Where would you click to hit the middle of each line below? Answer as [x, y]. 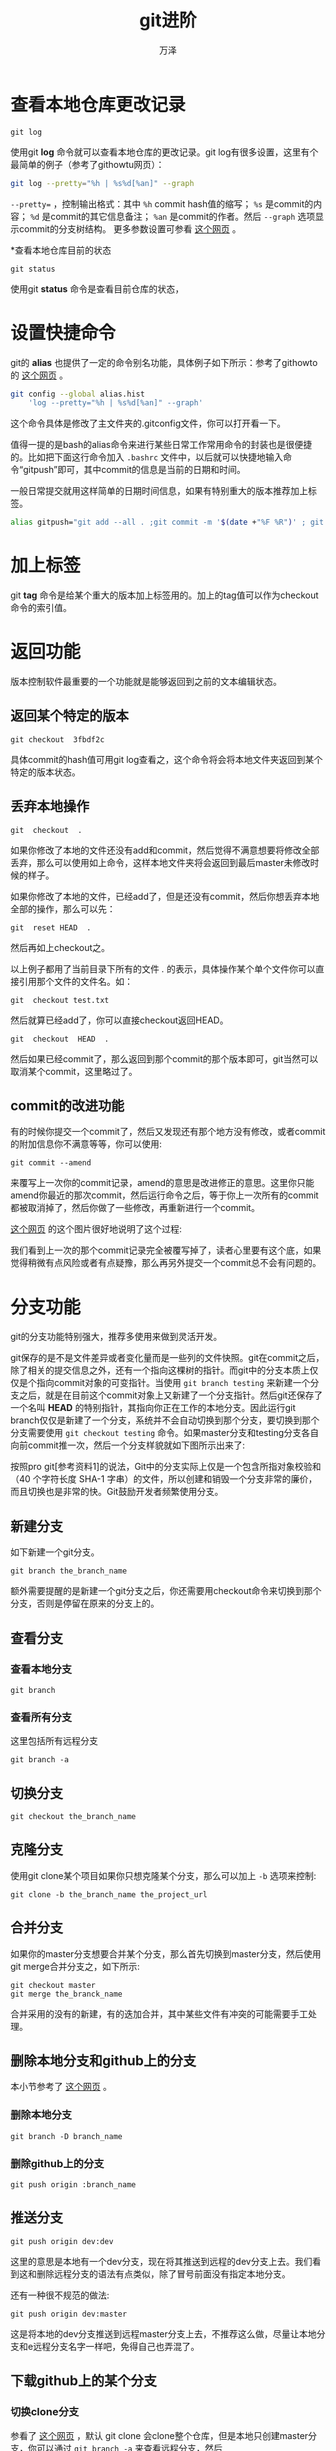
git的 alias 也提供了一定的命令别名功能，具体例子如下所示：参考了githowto [164, 362]
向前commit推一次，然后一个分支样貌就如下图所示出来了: [127, 1445]
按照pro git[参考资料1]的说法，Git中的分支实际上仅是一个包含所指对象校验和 [166, 1467]
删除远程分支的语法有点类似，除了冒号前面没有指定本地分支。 [163, 2273]
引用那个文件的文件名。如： [75, 981]
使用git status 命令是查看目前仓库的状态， [97, 288]
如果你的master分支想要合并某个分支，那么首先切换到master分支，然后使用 [166, 1953]
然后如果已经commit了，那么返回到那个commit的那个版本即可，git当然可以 [164, 1058]
